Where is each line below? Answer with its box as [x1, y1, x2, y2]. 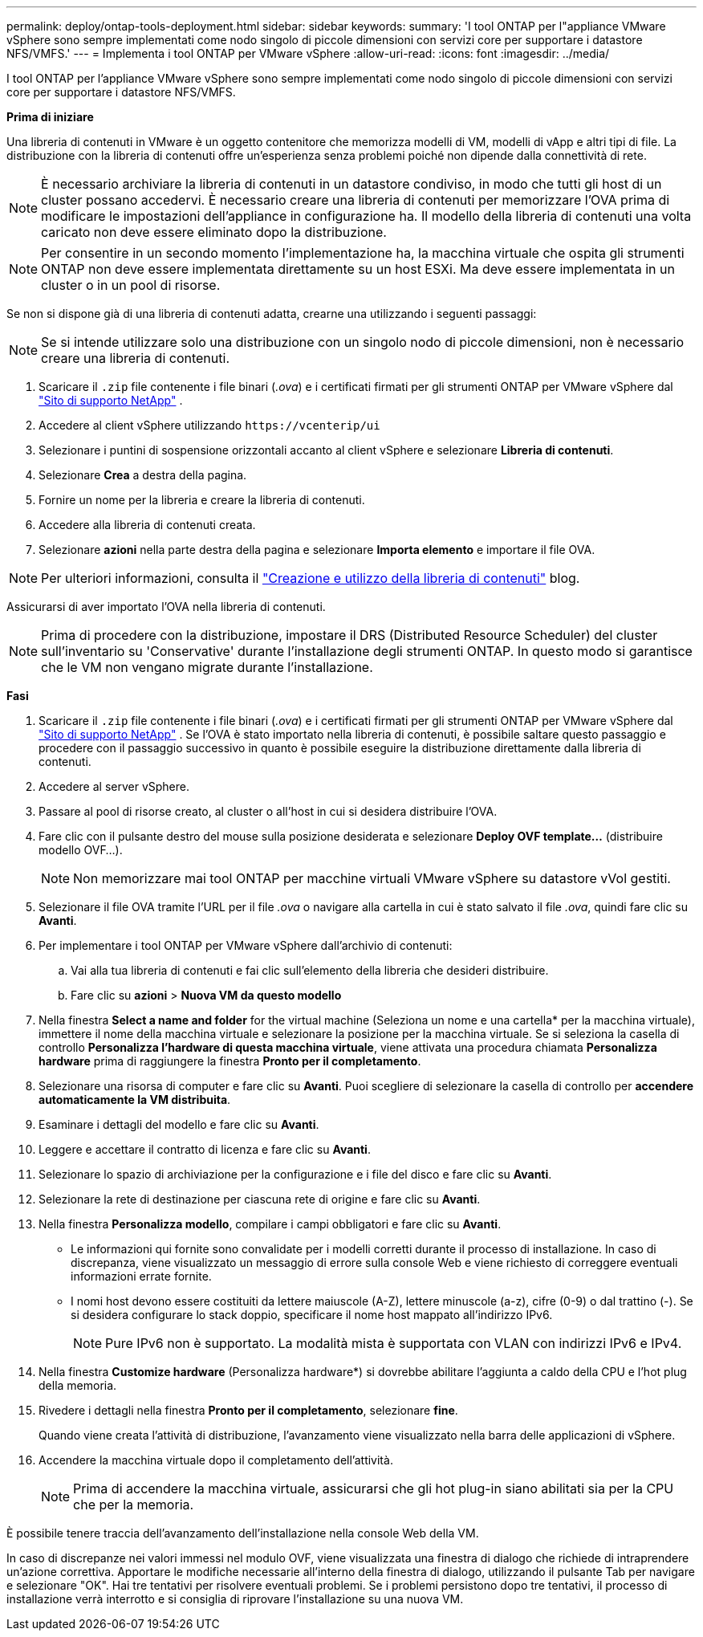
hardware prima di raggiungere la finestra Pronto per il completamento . [39, 1054, 421, 1068]
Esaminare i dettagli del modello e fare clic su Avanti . [39, 1118, 319, 1131]
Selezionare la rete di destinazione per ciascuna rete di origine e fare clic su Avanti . [39, 1192, 481, 1206]
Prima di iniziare [6, 110, 94, 124]
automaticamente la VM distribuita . [39, 1093, 231, 1106]
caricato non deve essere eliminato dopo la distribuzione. [41, 224, 387, 240]
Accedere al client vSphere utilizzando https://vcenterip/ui [39, 418, 380, 432]
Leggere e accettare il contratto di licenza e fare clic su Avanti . [39, 1142, 371, 1156]
